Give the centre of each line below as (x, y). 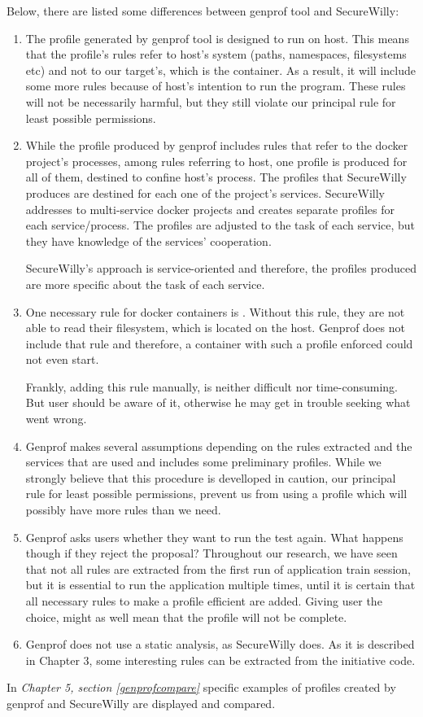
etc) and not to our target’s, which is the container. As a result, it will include (220, 70)
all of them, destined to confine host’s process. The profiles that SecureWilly (216, 177)
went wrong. (56, 419)
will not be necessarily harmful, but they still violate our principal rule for (211, 101)
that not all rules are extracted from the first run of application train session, (218, 568)
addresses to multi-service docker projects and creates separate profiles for (210, 209)
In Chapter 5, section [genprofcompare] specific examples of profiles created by (201, 687)
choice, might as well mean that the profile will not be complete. (186, 616)
